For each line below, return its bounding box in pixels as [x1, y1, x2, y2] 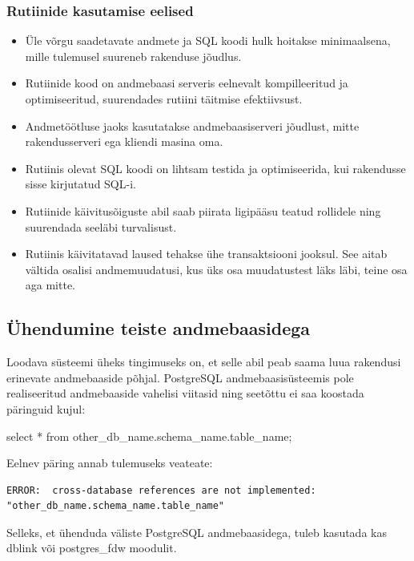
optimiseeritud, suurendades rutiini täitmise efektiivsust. [25, 91, 303, 107]
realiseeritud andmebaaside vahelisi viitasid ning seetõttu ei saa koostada [6, 385, 364, 402]
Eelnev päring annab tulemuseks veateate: [6, 454, 213, 471]
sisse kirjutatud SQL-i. [25, 176, 136, 192]
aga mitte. [25, 276, 76, 293]
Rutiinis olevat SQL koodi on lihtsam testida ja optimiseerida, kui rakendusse [25, 159, 406, 176]
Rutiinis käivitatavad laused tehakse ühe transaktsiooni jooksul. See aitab [25, 245, 388, 262]
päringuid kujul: [6, 400, 86, 417]
